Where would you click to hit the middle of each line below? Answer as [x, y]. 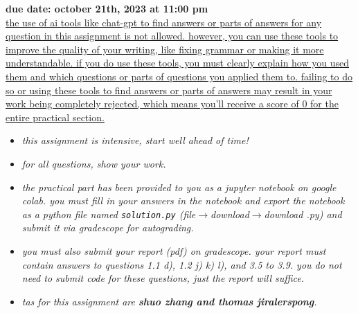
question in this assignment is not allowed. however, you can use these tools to [172, 36]
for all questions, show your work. [94, 163]
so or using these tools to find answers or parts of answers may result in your [169, 90]
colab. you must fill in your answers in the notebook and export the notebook [183, 200]
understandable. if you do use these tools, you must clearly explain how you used [177, 63]
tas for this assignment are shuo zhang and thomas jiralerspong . [169, 301]
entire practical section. [55, 117]
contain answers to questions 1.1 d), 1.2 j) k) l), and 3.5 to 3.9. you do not [182, 264]
